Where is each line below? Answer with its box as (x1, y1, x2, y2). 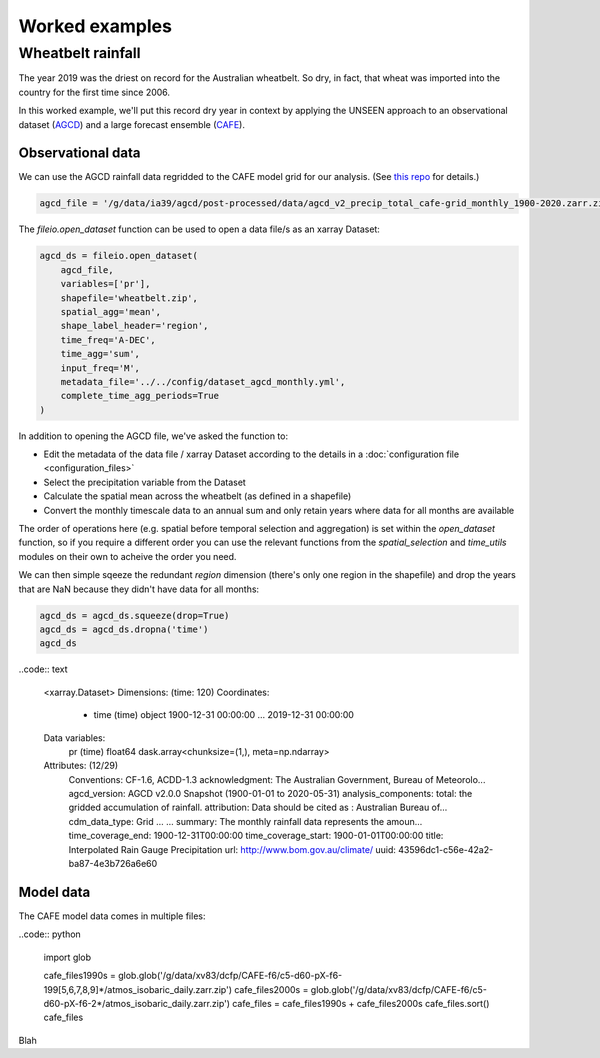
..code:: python (18, 928, 82, 940)
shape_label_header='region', (60, 320, 209, 332)
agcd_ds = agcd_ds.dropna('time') (39, 623, 209, 635)
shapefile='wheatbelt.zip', (60, 292, 199, 304)
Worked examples (18, 15, 172, 37)
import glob (43, 951, 92, 963)
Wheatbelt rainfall (18, 44, 141, 62)
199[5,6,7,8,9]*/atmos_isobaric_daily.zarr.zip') (43, 983, 232, 995)
